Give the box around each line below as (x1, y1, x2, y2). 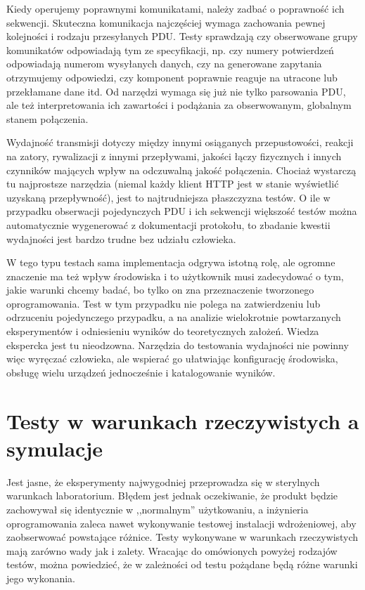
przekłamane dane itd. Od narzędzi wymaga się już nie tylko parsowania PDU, (6, 84, 346, 98)
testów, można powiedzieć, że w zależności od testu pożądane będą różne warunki (6, 557, 358, 572)
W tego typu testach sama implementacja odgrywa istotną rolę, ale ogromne (6, 255, 335, 270)
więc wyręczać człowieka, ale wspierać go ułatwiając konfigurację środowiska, (6, 351, 338, 366)
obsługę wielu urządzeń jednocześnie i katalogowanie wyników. (6, 365, 276, 379)
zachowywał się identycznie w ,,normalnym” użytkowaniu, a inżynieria (6, 501, 309, 516)
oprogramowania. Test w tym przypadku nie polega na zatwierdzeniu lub (6, 296, 321, 310)
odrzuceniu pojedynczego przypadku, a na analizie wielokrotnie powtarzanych (6, 310, 341, 324)
